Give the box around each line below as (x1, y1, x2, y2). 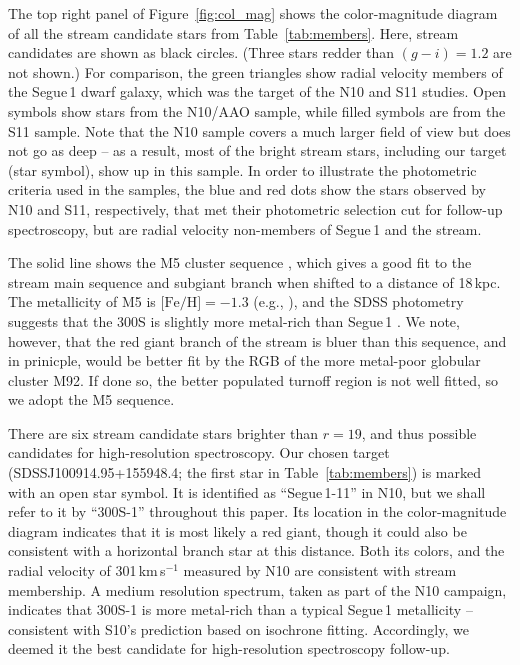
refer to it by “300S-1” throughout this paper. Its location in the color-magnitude (8, 501, 507, 522)
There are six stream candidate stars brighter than (8, 422, 319, 443)
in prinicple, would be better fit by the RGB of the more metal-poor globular (8, 350, 481, 371)
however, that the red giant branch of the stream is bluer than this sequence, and (8, 330, 507, 351)
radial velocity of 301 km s (8, 560, 166, 581)
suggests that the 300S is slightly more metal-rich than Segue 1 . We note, (8, 310, 460, 331)
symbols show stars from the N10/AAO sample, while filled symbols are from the (8, 100, 506, 121)
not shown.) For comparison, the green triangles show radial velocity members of (8, 61, 503, 82)
